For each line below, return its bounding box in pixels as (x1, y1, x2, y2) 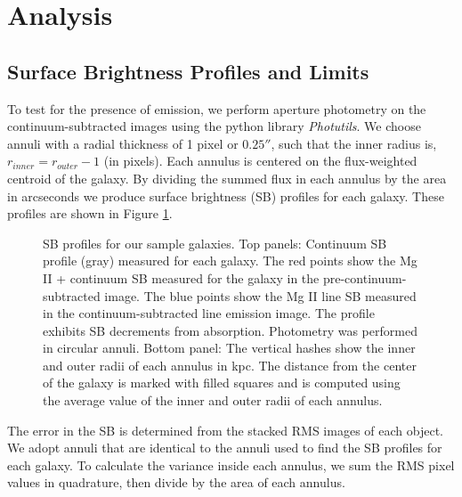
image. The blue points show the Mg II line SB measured (104, 286, 417, 305)
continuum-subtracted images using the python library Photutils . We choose (7, 117, 421, 135)
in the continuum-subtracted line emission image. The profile (43, 304, 375, 322)
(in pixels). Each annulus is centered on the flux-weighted (103, 151, 417, 170)
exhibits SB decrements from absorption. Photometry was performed (43, 321, 417, 339)
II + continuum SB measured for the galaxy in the (43, 268, 320, 287)
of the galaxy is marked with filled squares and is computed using (43, 373, 401, 392)
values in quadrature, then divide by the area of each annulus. (7, 473, 345, 492)
